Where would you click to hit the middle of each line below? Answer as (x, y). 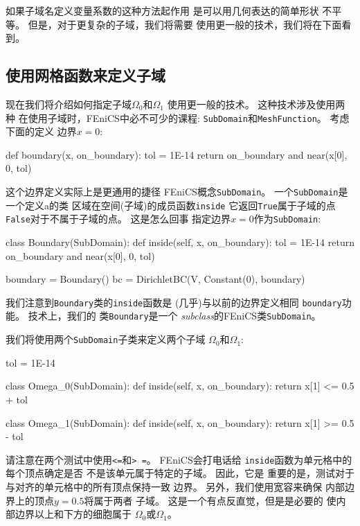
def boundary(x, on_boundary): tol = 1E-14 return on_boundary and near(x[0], (177, 154)
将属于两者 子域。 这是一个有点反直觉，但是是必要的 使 (210, 500)
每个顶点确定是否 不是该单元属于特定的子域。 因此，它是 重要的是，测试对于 (180, 473)
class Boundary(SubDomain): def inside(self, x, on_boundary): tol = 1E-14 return (180, 242)
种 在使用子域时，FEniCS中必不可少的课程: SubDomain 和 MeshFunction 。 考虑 (178, 117)
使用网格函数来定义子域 (85, 75)
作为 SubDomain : (287, 219)
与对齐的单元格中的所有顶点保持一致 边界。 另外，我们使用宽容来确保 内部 (175, 486)
